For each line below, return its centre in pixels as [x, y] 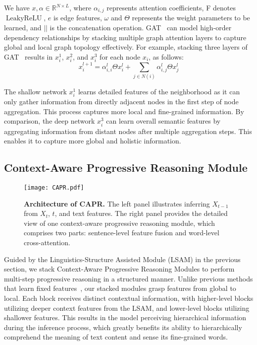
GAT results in [28, 56]
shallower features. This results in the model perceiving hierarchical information [125, 317]
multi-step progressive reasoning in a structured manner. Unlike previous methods [128, 278]
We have [17, 7]
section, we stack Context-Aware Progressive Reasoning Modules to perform [119, 269]
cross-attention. [47, 242]
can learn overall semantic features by [163, 121]
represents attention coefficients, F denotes [171, 7]
